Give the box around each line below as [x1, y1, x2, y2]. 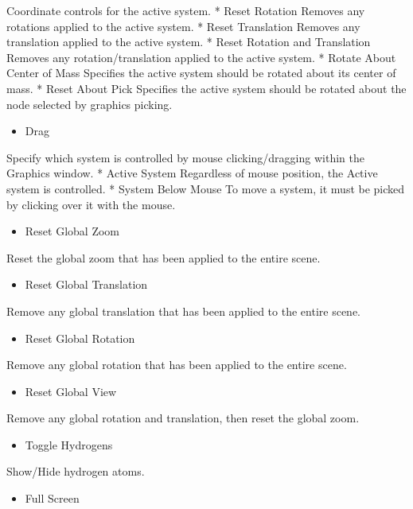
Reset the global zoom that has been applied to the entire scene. [6, 249, 321, 266]
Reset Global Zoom [25, 223, 119, 239]
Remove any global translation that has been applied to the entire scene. [6, 302, 360, 319]
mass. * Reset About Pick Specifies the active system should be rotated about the [6, 80, 407, 96]
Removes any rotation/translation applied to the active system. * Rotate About [6, 49, 396, 65]
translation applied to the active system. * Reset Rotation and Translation [6, 33, 371, 50]
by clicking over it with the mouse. [6, 196, 176, 212]
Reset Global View [25, 383, 117, 399]
